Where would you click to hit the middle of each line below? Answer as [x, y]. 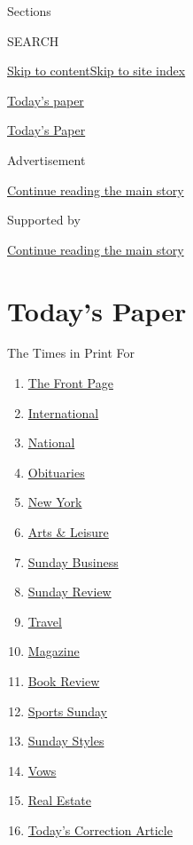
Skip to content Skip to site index [96, 71]
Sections [29, 11]
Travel [45, 621]
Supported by [44, 220]
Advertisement [46, 159]
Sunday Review [69, 592]
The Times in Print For [71, 353]
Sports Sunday [68, 711]
